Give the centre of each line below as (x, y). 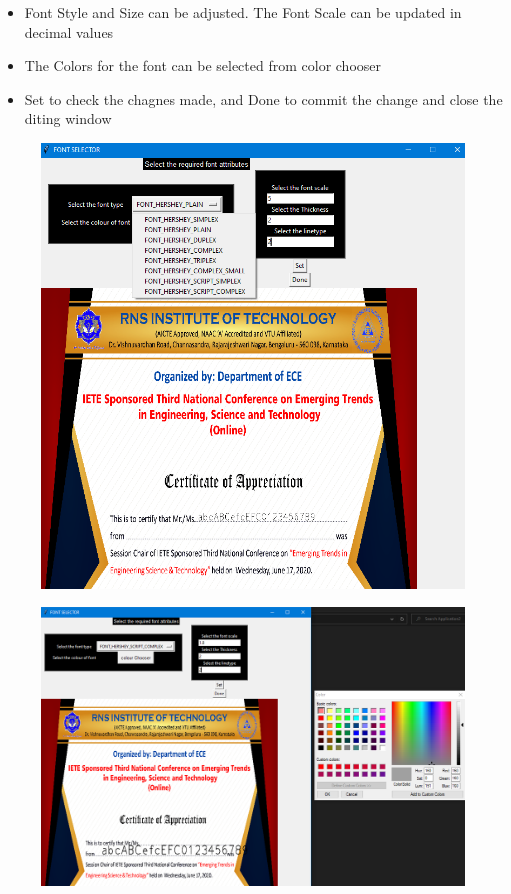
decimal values (69, 31)
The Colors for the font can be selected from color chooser (203, 65)
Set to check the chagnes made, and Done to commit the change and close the (263, 98)
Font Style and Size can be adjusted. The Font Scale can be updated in (243, 12)
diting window (68, 118)
